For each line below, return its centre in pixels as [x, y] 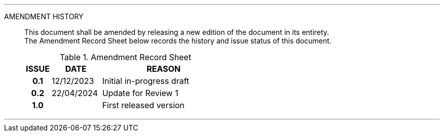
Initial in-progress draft [146, 81]
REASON [164, 69]
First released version [143, 105]
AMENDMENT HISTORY [44, 16]
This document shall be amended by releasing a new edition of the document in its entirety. [177, 32]
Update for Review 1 [140, 93]
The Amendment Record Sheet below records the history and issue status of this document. [178, 41]
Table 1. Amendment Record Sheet [125, 57]
